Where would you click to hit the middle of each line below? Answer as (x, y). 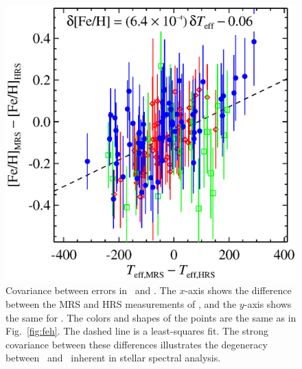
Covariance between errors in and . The (91, 290)
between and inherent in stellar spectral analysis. (113, 358)
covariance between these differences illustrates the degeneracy (137, 344)
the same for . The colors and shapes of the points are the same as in (151, 317)
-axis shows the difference (238, 290)
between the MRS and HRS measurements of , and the (121, 304)
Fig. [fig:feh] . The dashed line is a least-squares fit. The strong (137, 331)
